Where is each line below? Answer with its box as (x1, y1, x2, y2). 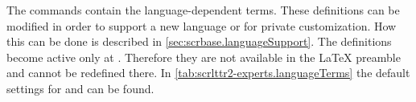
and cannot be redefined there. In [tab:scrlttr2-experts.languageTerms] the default (6, 64, 410, 81)
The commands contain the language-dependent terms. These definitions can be (6, 2, 400, 18)
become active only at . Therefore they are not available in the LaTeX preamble (6, 48, 401, 65)
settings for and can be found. (6, 80, 154, 96)
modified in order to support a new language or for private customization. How (6, 17, 397, 34)
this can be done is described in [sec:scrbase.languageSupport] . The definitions (6, 33, 392, 50)
